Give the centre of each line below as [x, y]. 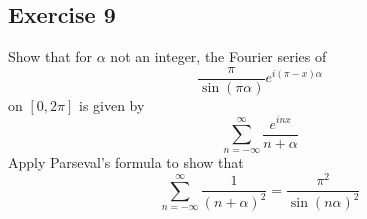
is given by [111, 104]
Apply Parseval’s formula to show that [126, 162]
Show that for [50, 56]
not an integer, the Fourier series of [218, 56]
